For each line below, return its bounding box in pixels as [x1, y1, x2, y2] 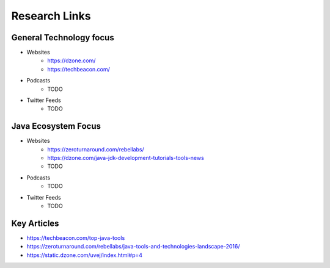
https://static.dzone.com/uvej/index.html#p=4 [26, 251, 143, 259]
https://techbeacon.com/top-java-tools [26, 234, 125, 241]
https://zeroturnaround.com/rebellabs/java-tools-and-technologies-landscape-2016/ [26, 243, 241, 250]
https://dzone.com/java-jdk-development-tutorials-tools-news [47, 154, 204, 162]
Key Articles [11, 218, 59, 228]
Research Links [11, 9, 91, 23]
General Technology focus [11, 32, 114, 43]
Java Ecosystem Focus [11, 121, 101, 131]
